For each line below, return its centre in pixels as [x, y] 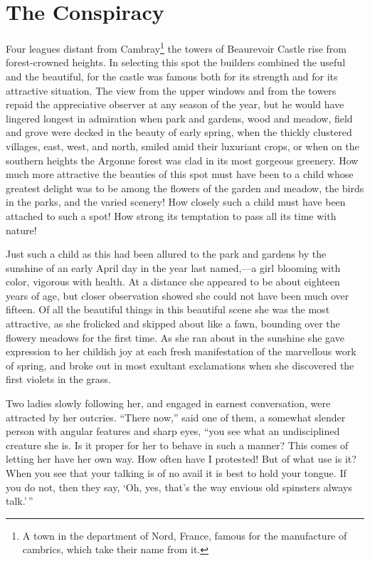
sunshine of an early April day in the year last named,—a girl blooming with [173, 267]
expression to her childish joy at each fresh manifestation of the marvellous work [181, 351]
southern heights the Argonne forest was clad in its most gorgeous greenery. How [182, 160]
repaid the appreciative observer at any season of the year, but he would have [175, 104]
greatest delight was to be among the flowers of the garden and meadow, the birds [185, 188]
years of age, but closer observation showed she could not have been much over [178, 295]
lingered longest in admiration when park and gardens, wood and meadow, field [179, 118]
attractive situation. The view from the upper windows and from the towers [171, 90]
